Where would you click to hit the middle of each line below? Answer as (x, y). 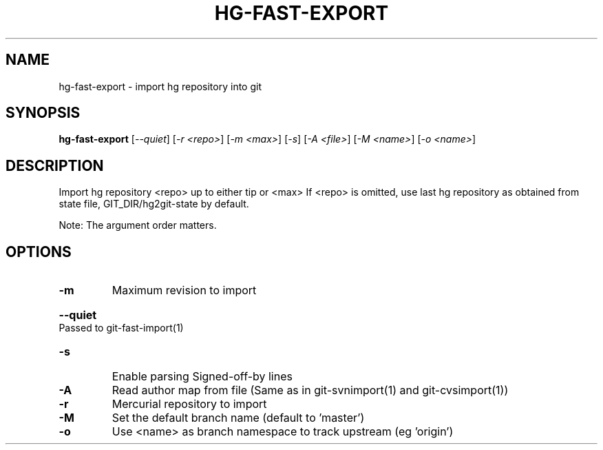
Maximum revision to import (184, 290)
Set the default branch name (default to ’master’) (238, 418)
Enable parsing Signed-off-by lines (202, 377)
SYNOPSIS (43, 113)
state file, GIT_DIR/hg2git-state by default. (154, 204)
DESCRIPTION (55, 165)
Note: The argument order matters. (138, 225)
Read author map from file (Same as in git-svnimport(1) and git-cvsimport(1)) (310, 390)
